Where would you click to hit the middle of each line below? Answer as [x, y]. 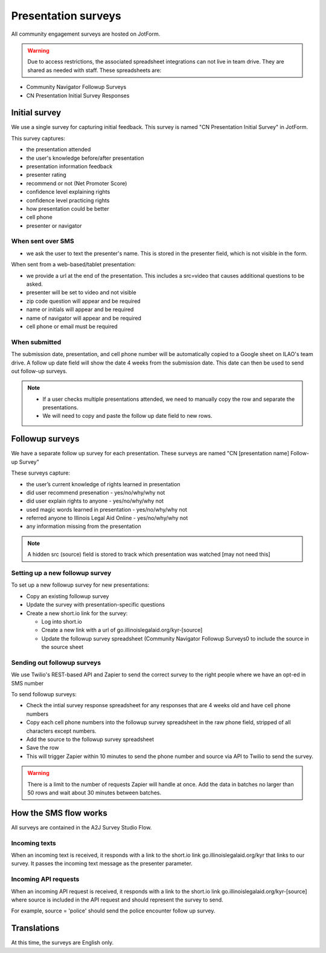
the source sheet [62, 647]
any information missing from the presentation [84, 526]
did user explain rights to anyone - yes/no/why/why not [95, 501]
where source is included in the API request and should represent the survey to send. [117, 900]
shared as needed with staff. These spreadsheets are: [94, 70]
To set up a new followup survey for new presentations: [80, 585]
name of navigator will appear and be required [84, 318]
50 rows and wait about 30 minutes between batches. [94, 793]
